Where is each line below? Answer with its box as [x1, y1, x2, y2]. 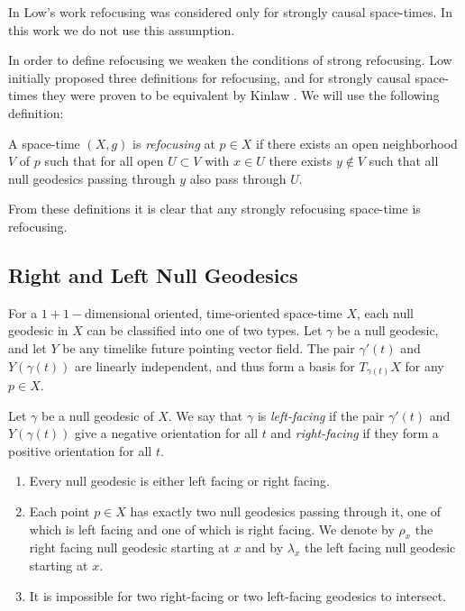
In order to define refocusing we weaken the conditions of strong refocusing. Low [8, 50, 452, 69]
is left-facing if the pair [257, 406, 385, 424]
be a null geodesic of [41, 406, 154, 424]
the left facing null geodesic [304, 538, 456, 557]
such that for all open [44, 151, 164, 170]
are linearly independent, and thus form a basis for [75, 356, 355, 375]
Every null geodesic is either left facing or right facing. [29, 471, 330, 490]
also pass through [189, 169, 287, 187]
